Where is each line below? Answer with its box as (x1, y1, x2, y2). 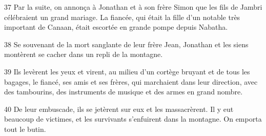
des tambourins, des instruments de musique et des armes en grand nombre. (4, 86, 243, 97)
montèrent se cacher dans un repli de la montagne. (4, 49, 163, 60)
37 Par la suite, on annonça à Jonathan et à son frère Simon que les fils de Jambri (4, 2, 262, 12)
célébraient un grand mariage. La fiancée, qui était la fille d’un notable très (4, 11, 240, 22)
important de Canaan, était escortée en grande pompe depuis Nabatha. (4, 22, 228, 32)
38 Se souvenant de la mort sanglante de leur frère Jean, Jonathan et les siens (4, 38, 249, 49)
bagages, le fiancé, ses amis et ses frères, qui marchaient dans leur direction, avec (4, 76, 258, 87)
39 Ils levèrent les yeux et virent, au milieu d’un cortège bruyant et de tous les (4, 66, 250, 76)
